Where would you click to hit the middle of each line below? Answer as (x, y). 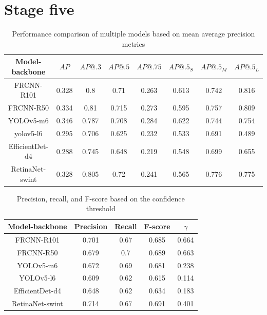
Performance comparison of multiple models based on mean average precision (133, 34)
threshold (101, 208)
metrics (133, 43)
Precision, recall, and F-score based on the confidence (101, 198)
